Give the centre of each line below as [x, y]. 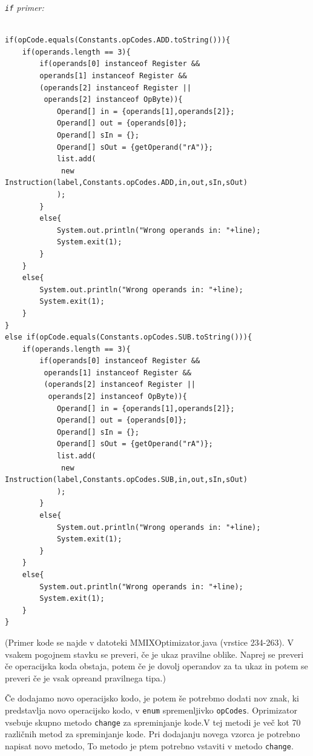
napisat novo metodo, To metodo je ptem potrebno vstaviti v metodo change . [149, 745]
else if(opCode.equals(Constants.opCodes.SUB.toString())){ [129, 337]
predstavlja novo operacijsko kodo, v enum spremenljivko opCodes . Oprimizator [151, 710]
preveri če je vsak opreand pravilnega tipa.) [85, 677]
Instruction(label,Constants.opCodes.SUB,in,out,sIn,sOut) [126, 480]
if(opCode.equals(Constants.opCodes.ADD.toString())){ [118, 40]
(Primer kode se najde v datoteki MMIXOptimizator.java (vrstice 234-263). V [149, 642]
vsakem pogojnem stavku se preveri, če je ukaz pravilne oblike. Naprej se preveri [154, 654]
